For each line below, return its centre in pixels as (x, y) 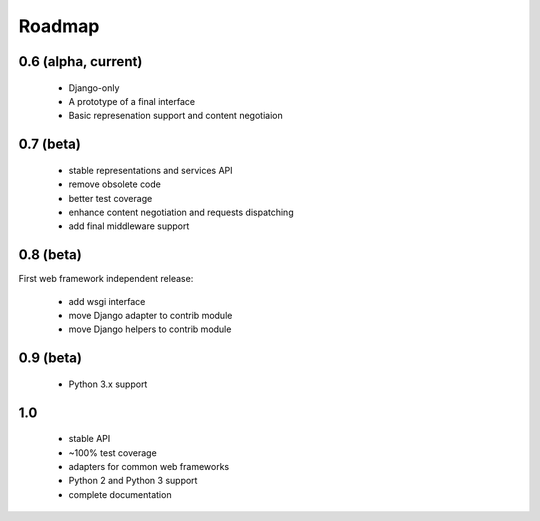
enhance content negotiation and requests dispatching (181, 212)
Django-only (94, 87)
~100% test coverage (112, 452)
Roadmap (59, 26)
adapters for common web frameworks (149, 466)
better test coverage (110, 198)
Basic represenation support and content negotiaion (176, 116)
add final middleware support (129, 226)
